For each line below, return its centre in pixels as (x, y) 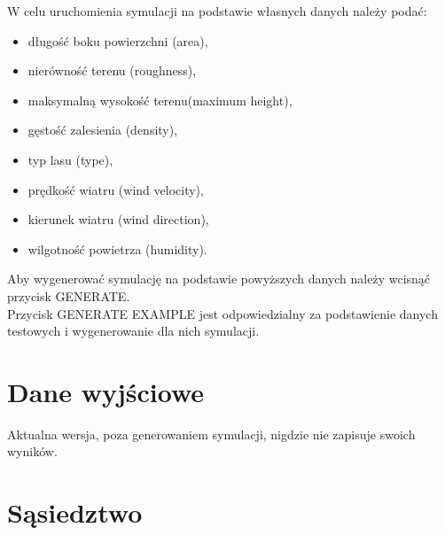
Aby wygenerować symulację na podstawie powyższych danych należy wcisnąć (219, 279)
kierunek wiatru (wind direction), (118, 219)
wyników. (32, 451)
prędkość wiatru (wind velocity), (116, 189)
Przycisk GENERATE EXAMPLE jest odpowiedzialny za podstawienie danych (222, 313)
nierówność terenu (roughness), (112, 70)
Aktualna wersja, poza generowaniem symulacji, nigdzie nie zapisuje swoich (211, 434)
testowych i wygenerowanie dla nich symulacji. (133, 331)
